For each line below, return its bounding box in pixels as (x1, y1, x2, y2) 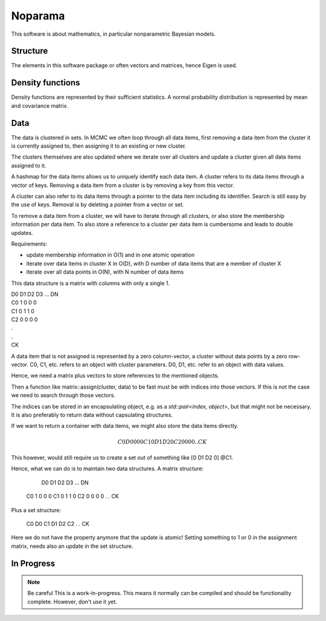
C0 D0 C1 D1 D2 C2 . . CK (26, 520, 90, 527)
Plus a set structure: (11, 506, 62, 514)
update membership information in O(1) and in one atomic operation (26, 251, 195, 258)
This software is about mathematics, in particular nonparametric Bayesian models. (11, 30, 216, 38)
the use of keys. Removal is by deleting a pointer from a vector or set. (11, 201, 184, 208)
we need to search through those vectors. (11, 392, 116, 399)
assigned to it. (11, 162, 46, 169)
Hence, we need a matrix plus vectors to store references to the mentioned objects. (11, 372, 220, 379)
